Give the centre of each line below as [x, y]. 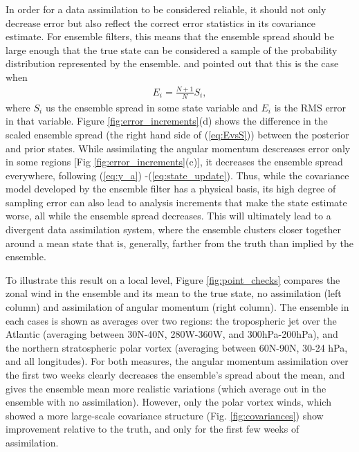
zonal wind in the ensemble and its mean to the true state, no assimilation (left [174, 293]
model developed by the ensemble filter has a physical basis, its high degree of [171, 189]
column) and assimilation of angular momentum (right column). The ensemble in [177, 307]
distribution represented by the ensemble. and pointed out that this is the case [172, 63]
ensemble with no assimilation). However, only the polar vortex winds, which [168, 402]
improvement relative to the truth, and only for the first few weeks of [153, 429]
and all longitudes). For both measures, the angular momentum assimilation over [177, 361]
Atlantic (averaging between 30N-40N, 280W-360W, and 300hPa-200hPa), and [172, 334]
